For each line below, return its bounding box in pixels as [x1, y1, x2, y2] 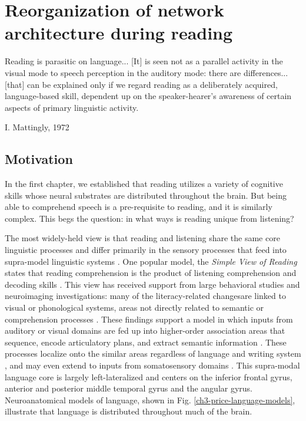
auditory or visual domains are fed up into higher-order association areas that [5, 324, 285, 337]
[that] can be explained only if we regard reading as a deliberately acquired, [5, 78, 278, 90]
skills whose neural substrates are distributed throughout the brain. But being [5, 189, 287, 201]
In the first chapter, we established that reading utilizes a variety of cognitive [5, 177, 283, 190]
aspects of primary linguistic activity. [5, 101, 139, 113]
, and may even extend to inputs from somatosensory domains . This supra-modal [5, 358, 300, 371]
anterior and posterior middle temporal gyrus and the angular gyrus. [5, 382, 252, 394]
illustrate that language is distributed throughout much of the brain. [5, 405, 252, 417]
